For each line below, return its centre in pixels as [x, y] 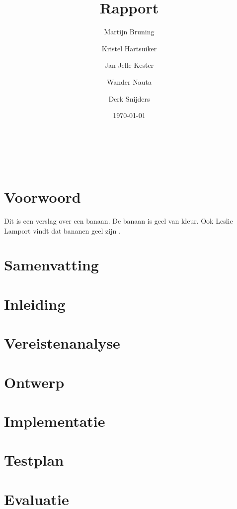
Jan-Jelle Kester [129, 65]
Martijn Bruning [129, 32]
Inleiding [35, 304]
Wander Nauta [129, 81]
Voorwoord [42, 197]
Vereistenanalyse [62, 343]
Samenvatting [51, 265]
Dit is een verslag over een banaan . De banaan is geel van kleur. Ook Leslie [118, 221]
